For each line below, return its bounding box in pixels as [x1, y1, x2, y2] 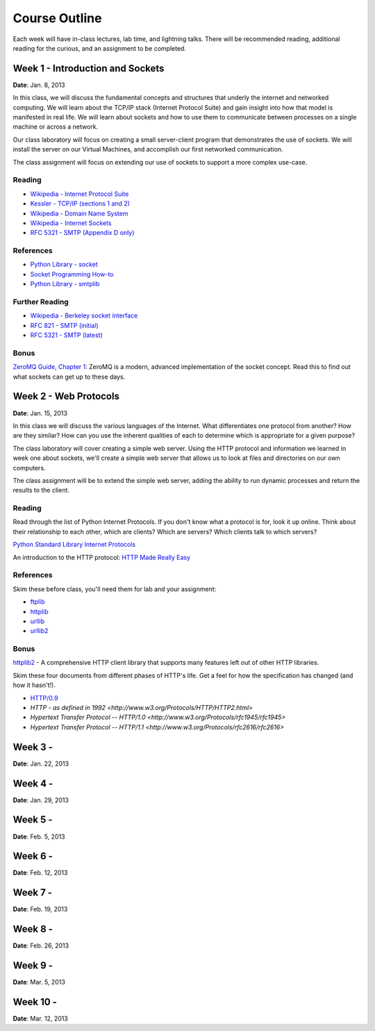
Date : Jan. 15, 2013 [12, 409, 67, 417]
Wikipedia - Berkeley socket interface [30, 311, 138, 320]
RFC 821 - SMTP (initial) [30, 321, 99, 329]
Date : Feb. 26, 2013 [12, 941, 69, 950]
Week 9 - [12, 959, 53, 972]
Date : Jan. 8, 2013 [12, 81, 65, 89]
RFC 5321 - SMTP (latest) [30, 331, 103, 340]
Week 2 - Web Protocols [12, 390, 119, 402]
